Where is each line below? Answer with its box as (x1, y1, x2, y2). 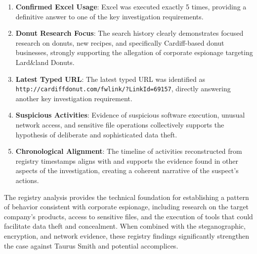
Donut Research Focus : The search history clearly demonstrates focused (15, 28, 244, 38)
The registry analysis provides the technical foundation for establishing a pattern (4, 191, 249, 202)
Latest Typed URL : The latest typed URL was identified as (15, 73, 205, 84)
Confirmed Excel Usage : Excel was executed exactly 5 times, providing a (15, 1, 247, 11)
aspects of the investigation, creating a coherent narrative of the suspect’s (15, 165, 239, 176)
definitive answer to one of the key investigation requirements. (15, 11, 204, 21)
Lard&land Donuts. (15, 57, 75, 67)
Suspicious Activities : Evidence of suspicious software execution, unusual (15, 110, 245, 120)
